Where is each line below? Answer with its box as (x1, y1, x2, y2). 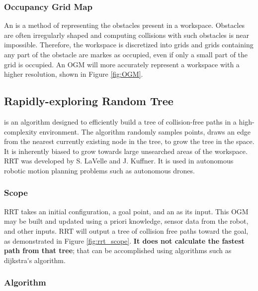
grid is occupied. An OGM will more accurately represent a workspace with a (4, 59, 240, 69)
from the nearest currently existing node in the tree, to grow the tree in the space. (4, 136, 255, 146)
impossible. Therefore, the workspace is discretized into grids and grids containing (4, 39, 254, 50)
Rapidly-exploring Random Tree (4, 93, 173, 109)
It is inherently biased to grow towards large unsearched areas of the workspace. (4, 145, 248, 156)
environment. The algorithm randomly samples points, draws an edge (39, 126, 251, 137)
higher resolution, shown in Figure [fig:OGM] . (4, 69, 143, 79)
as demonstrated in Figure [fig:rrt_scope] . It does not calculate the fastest (4, 235, 245, 246)
